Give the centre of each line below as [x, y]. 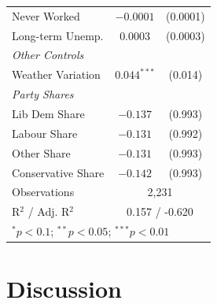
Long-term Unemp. [58, 35]
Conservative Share [58, 172]
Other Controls [48, 55]
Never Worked [46, 15]
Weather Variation [56, 74]
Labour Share [45, 133]
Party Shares [43, 94]
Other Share [41, 152]
